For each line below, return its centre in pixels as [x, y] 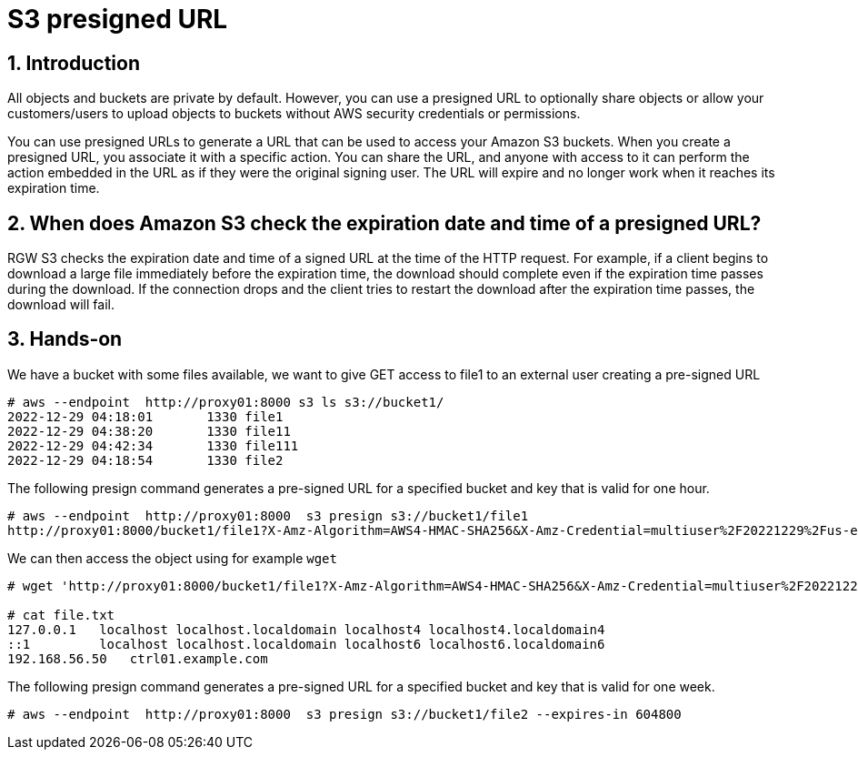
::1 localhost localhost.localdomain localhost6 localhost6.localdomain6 [306, 644]
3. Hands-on [65, 339]
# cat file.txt [61, 615]
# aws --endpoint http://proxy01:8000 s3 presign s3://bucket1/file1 [268, 515]
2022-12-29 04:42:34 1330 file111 [153, 445]
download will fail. [61, 305]
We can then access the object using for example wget [172, 558]
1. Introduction [74, 63]
